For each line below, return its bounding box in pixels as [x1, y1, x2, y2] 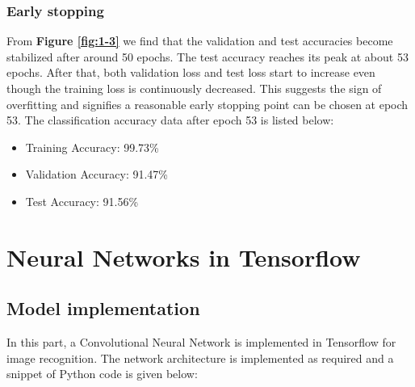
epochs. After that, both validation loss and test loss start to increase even [6, 64, 375, 81]
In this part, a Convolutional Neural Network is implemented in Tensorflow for [6, 334, 396, 351]
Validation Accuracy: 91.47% [25, 166, 169, 183]
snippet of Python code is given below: [6, 365, 198, 382]
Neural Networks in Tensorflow [6, 240, 361, 273]
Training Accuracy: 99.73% [25, 138, 159, 155]
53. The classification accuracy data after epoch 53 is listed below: [6, 111, 334, 128]
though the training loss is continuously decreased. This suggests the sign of [6, 80, 382, 96]
